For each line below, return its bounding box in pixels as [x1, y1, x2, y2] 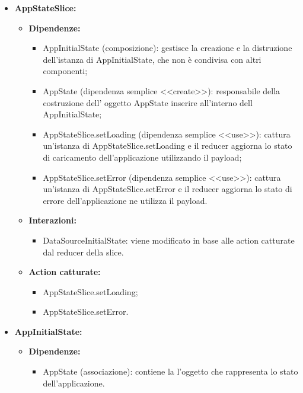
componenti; [43, 65, 88, 77]
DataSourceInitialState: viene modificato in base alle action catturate [43, 234, 295, 246]
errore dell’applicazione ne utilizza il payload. [43, 194, 208, 206]
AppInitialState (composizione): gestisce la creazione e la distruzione [43, 41, 292, 54]
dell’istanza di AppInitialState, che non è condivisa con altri [43, 53, 261, 65]
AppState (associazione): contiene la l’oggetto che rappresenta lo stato [43, 365, 298, 378]
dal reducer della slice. [43, 245, 124, 258]
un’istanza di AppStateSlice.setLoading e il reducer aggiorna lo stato [43, 139, 292, 152]
